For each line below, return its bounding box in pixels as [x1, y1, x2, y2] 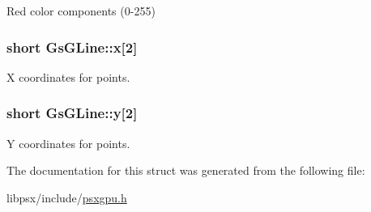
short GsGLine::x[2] [6, 36, 138, 57]
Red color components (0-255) [6, 2, 156, 19]
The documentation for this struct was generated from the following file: [6, 162, 365, 179]
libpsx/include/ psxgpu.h [6, 189, 127, 206]
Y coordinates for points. [6, 134, 130, 151]
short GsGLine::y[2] [6, 103, 138, 123]
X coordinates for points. [6, 68, 130, 85]
